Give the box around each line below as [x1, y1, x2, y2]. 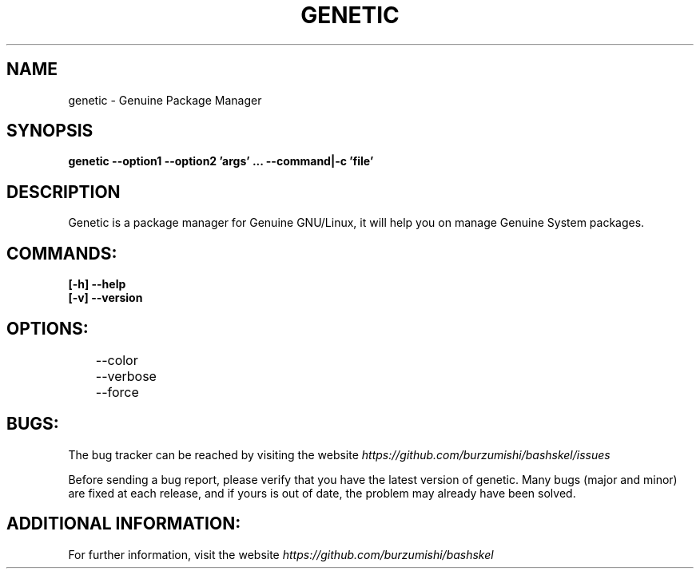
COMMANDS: [6, 243, 117, 264]
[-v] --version [68, 291, 143, 305]
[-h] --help [68, 277, 126, 291]
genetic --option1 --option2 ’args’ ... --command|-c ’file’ [68, 154, 374, 169]
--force [95, 383, 139, 400]
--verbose [95, 367, 157, 384]
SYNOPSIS [6, 121, 93, 141]
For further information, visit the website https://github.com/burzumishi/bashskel [68, 547, 494, 561]
